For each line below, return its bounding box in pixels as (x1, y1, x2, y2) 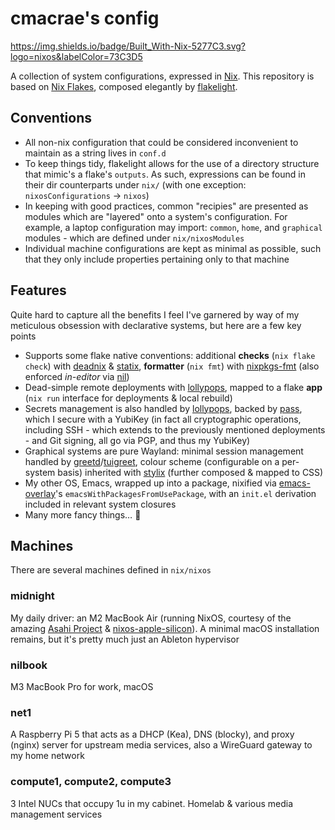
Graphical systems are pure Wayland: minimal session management (24, 445, 304, 457)
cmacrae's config (10, 7, 160, 30)
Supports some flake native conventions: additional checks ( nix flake (24, 349, 316, 361)
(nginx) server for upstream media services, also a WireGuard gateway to (10, 739, 313, 751)
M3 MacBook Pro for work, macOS (10, 680, 154, 692)
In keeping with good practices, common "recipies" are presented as (24, 200, 309, 212)
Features (10, 282, 67, 299)
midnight (10, 589, 55, 603)
